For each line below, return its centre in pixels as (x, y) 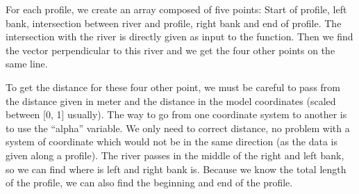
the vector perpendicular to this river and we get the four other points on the (170, 50)
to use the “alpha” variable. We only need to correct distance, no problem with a (178, 128)
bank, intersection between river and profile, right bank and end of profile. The (174, 23)
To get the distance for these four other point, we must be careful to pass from (173, 87)
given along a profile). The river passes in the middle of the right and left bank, (175, 155)
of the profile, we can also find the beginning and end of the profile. (149, 183)
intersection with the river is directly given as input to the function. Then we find (179, 37)
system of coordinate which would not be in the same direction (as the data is (172, 142)
